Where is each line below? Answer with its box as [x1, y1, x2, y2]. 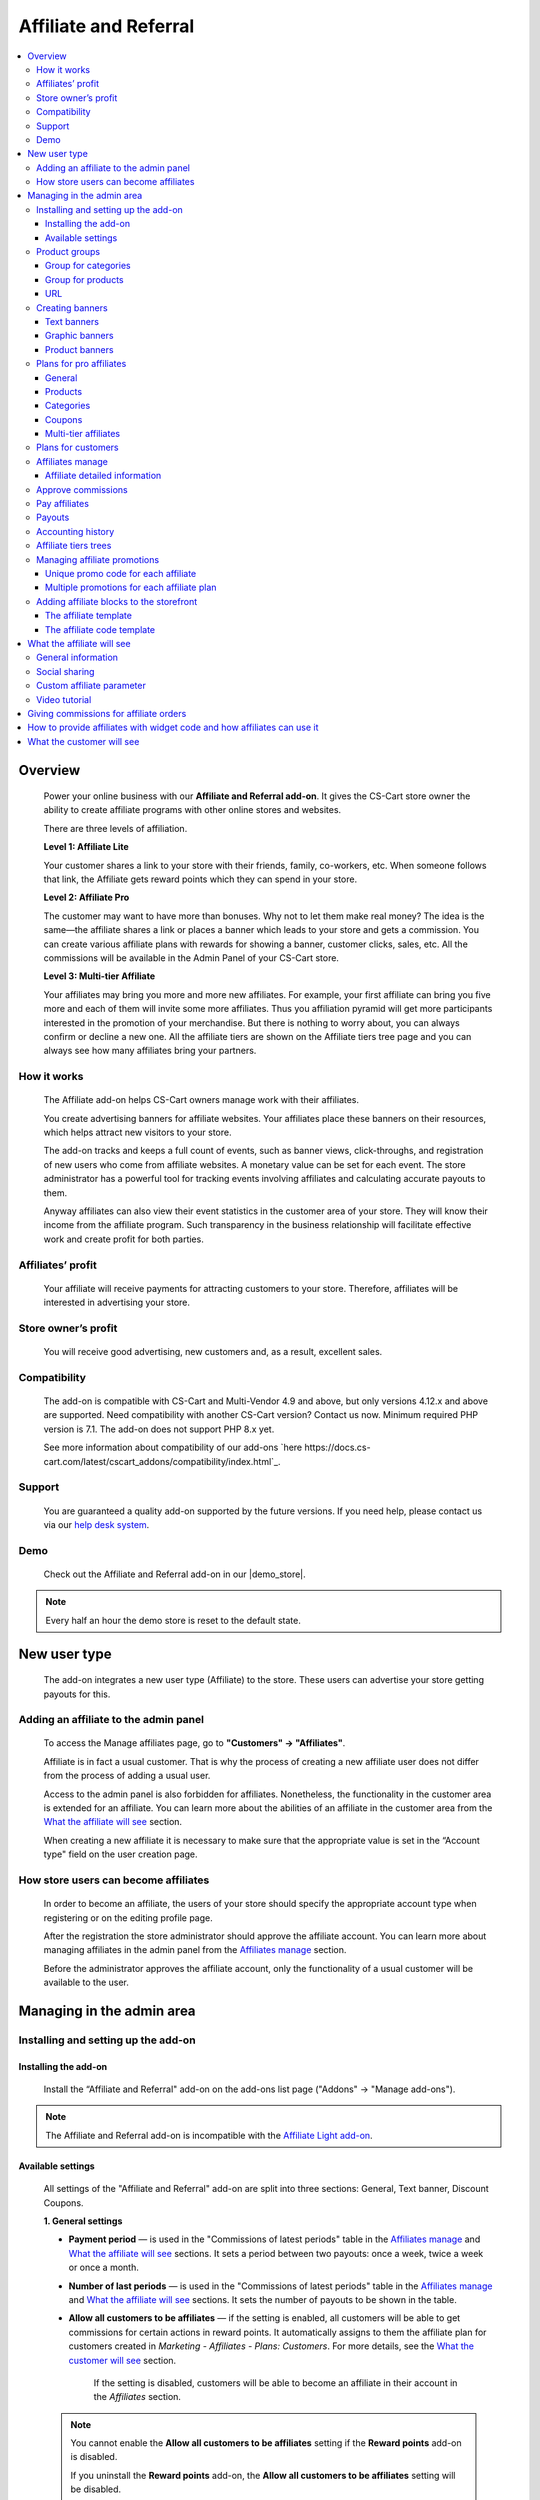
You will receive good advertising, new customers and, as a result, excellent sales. [43, 1346, 383, 1358]
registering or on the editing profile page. [43, 1911, 214, 1924]
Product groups [36, 246, 100, 258]
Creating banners [36, 301, 109, 314]
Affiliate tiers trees [36, 540, 112, 552]
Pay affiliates [36, 498, 90, 510]
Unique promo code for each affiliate [45, 568, 197, 579]
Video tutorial [36, 693, 92, 705]
